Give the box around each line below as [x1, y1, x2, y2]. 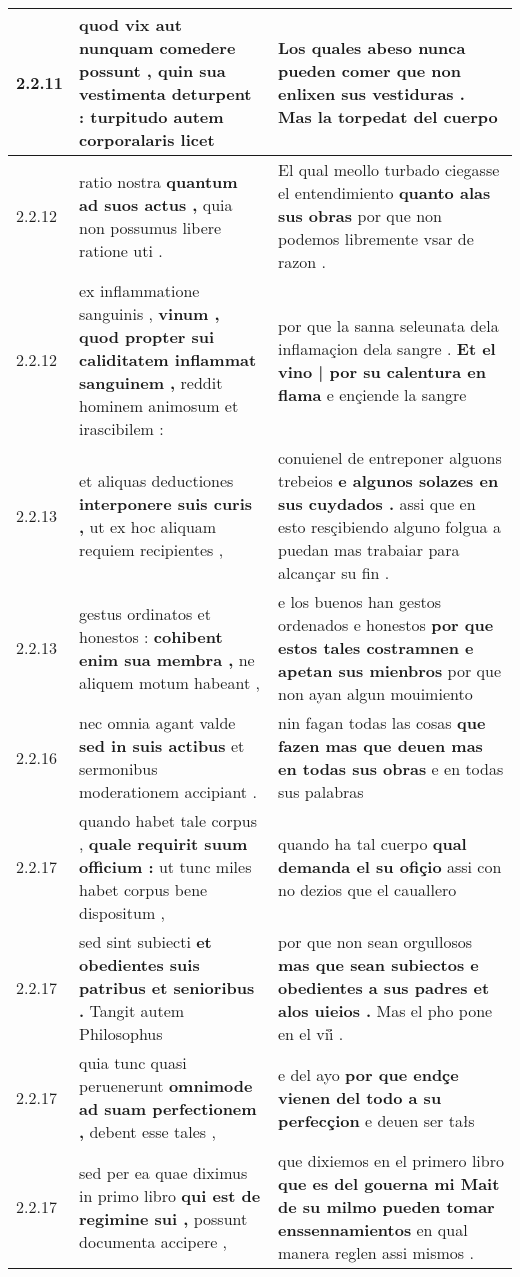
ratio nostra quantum [79, 169, 238, 193]
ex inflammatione [79, 279, 200, 302]
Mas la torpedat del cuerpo [277, 105, 498, 128]
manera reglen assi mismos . [277, 1241, 474, 1264]
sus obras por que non [277, 204, 442, 227]
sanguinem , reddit [79, 371, 223, 394]
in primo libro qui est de [79, 1183, 261, 1207]
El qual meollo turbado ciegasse [277, 158, 500, 181]
